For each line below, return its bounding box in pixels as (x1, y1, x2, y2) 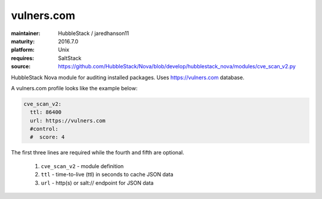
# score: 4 (30, 134, 65, 141)
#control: (30, 125, 59, 132)
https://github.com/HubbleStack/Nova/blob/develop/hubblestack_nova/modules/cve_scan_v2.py (58, 63, 296, 70)
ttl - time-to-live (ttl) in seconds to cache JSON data (41, 171, 174, 178)
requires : (11, 54, 35, 62)
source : (11, 63, 31, 70)
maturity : (11, 37, 35, 45)
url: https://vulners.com (30, 117, 106, 124)
